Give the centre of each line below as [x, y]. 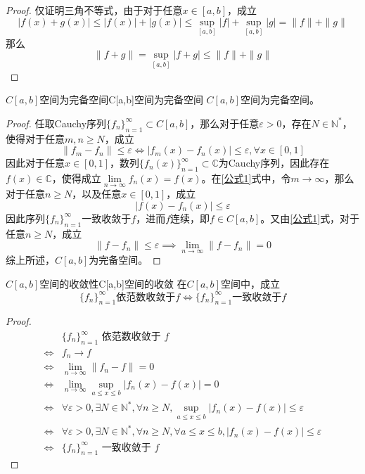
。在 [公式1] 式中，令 [246, 178]
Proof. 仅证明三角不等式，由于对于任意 [94, 10]
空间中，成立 [250, 284]
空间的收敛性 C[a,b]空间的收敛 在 [113, 284]
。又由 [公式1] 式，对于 [310, 218]
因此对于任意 [35, 163]
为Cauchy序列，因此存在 [274, 163]
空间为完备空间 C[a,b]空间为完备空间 [121, 100]
